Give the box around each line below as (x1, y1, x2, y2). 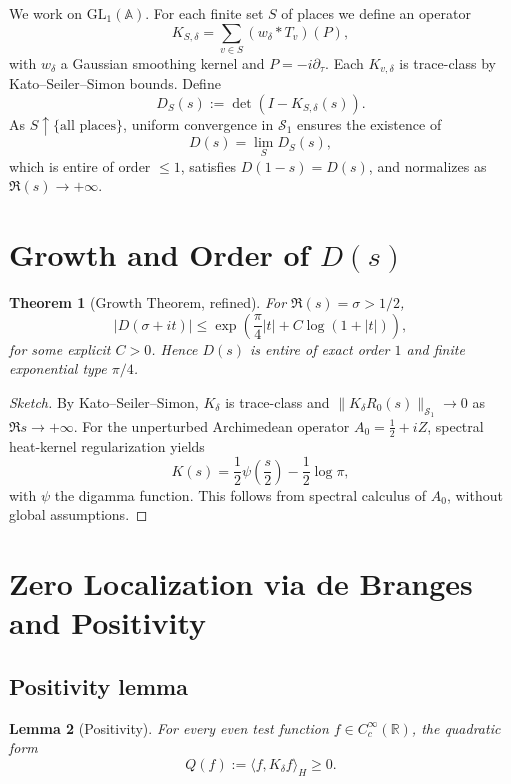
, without (446, 484, 503, 505)
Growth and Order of (9, 234, 310, 275)
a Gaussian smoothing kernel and (60, 52, 265, 73)
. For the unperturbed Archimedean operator (73, 415, 350, 436)
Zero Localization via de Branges (9, 563, 473, 604)
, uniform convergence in (123, 113, 274, 134)
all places (60, 118, 117, 133)
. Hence (151, 338, 198, 359)
